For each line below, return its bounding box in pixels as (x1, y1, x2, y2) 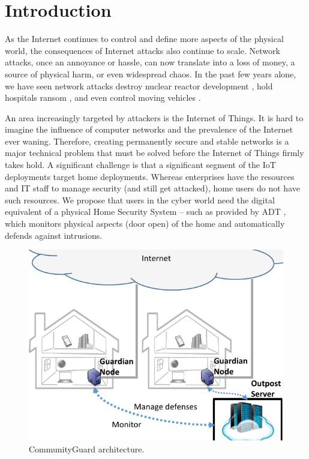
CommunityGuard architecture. (29, 442, 145, 455)
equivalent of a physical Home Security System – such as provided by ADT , (5, 205, 286, 218)
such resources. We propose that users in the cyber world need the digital (5, 193, 275, 206)
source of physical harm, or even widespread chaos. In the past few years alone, (5, 67, 296, 80)
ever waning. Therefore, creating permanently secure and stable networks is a (5, 134, 289, 147)
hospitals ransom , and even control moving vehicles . (5, 91, 201, 104)
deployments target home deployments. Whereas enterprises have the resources (5, 170, 295, 182)
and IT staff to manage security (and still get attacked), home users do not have (5, 182, 300, 194)
